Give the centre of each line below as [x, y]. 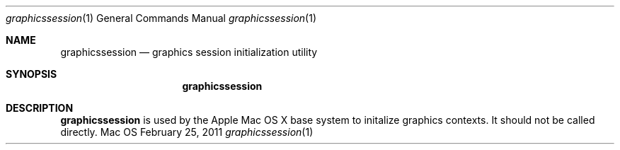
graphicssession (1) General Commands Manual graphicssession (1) [161, 18]
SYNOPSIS [31, 74]
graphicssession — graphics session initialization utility [189, 52]
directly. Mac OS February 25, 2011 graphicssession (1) [187, 132]
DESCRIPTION [40, 108]
